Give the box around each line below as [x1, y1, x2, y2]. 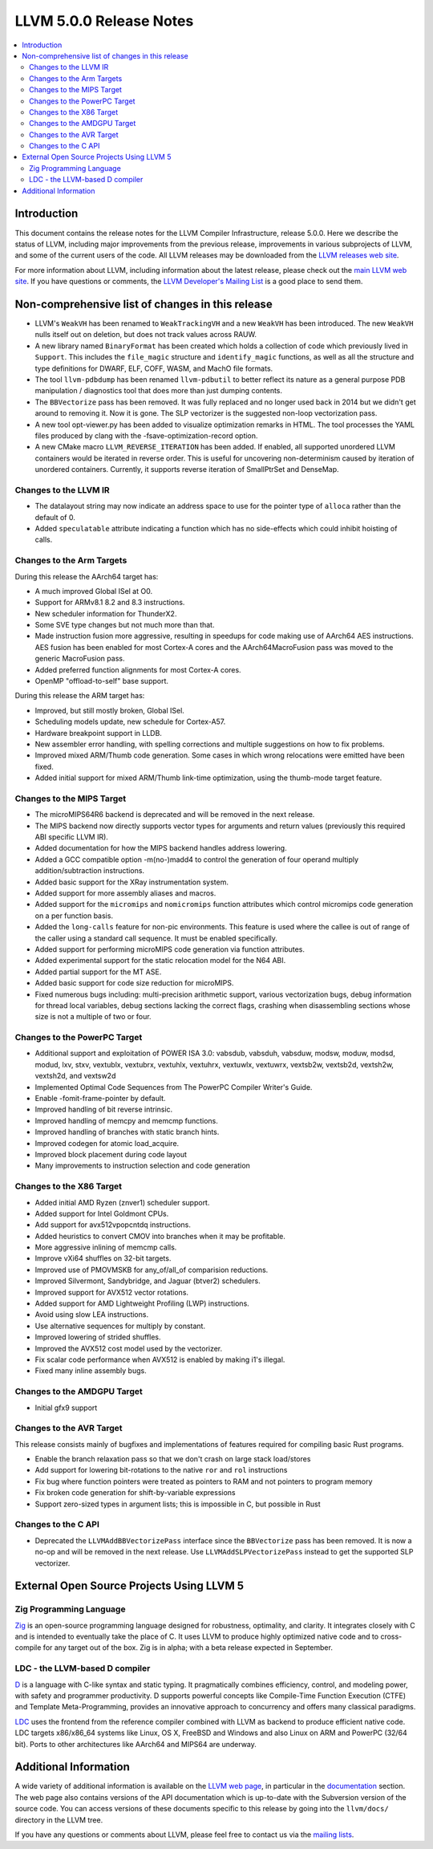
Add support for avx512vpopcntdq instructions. [34, 1220, 192, 1229]
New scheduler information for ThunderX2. [34, 608, 177, 618]
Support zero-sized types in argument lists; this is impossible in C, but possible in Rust [34, 1499, 321, 1509]
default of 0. [34, 512, 75, 522]
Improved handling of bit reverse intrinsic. [34, 1104, 173, 1115]
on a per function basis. [34, 911, 114, 920]
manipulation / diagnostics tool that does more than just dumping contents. [34, 386, 283, 396]
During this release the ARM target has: [14, 691, 145, 701]
